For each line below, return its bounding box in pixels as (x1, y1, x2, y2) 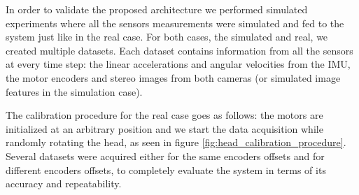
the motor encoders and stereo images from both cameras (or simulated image (6, 70, 341, 85)
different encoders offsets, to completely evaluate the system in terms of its (6, 162, 326, 177)
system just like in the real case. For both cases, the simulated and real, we (6, 29, 328, 44)
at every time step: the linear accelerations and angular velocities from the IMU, (6, 57, 351, 71)
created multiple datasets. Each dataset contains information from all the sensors (6, 43, 353, 57)
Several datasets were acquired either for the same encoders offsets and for (6, 148, 325, 163)
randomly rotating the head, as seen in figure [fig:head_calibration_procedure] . (6, 135, 346, 150)
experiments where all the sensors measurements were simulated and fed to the (6, 15, 344, 30)
